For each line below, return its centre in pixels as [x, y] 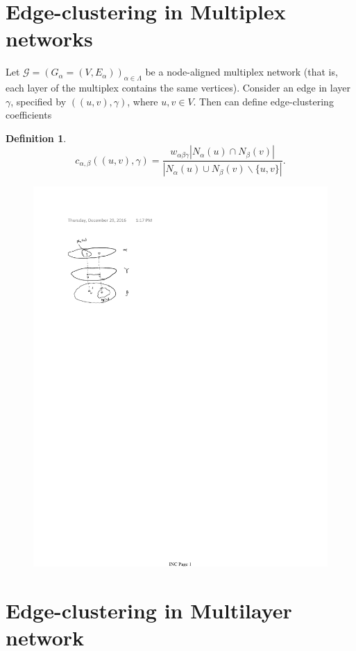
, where [143, 101]
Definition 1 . [36, 138]
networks [49, 38]
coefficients [29, 115]
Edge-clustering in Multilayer [149, 610]
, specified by [39, 101]
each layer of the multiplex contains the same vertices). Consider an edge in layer [178, 88]
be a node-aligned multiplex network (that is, [241, 72]
